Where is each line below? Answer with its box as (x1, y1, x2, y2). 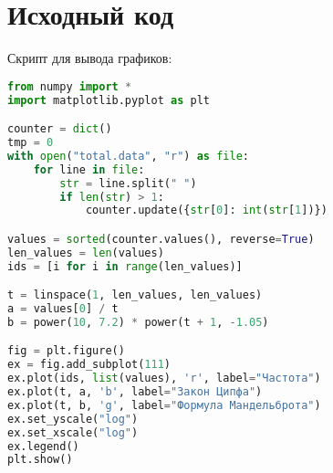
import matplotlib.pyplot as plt (7, 93, 210, 107)
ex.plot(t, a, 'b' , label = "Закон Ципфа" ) (7, 385, 263, 399)
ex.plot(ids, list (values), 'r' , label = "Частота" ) (7, 372, 321, 385)
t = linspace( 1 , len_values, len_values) (7, 289, 263, 302)
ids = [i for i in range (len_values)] (7, 259, 243, 273)
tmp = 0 (7, 136, 54, 149)
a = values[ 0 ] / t (7, 302, 119, 316)
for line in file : (33, 163, 145, 176)
